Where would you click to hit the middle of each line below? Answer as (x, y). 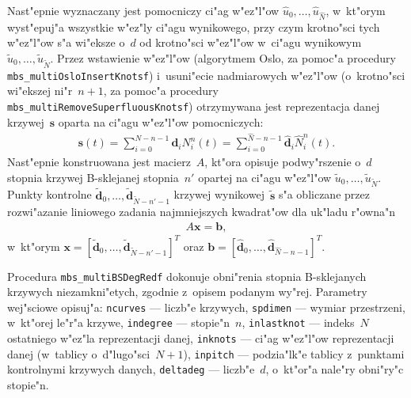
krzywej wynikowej (219, 194)
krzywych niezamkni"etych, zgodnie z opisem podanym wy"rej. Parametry (187, 292)
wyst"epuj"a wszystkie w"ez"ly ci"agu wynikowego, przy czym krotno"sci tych (194, 27)
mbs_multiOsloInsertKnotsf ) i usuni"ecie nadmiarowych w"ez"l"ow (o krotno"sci (206, 75)
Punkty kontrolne (49, 194)
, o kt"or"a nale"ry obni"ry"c (335, 369)
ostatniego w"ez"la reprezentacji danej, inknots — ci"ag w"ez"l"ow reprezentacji (201, 338)
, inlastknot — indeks (298, 322)
